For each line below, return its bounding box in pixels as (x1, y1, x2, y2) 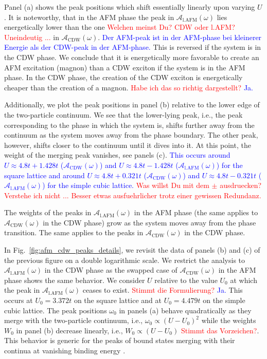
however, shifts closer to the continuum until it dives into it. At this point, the (4, 139, 251, 150)
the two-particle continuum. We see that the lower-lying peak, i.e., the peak (4, 109, 243, 120)
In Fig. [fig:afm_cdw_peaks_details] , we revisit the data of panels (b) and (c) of (4, 244, 260, 255)
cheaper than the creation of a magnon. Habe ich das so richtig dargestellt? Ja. (4, 82, 253, 92)
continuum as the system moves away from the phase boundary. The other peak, (4, 129, 258, 140)
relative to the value (154, 274, 218, 285)
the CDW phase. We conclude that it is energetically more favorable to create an (4, 51, 259, 62)
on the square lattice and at (74, 295, 162, 306)
